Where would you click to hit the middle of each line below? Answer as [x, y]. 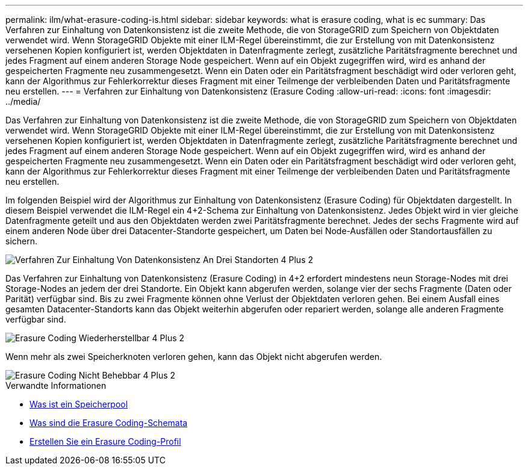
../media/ [23, 101]
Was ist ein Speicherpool [79, 404]
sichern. [22, 241]
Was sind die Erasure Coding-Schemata [109, 423]
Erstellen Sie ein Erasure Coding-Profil [105, 441]
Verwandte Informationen [56, 385]
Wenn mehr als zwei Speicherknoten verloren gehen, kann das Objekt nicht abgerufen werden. [194, 357]
